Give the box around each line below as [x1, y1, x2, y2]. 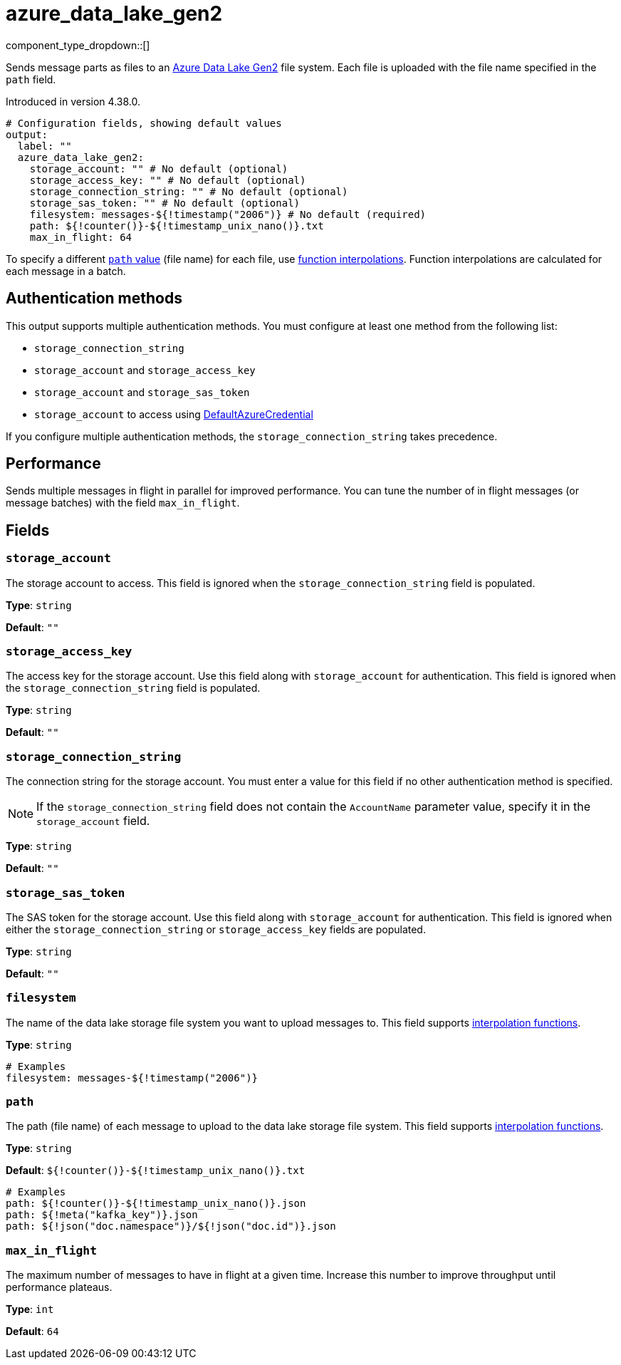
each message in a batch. [6, 264, 126, 277]
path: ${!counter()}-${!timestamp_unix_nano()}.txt [29, 219, 324, 232]
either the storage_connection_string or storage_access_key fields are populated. [6, 923, 426, 935]
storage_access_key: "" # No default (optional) [29, 174, 306, 186]
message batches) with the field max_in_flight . [6, 497, 240, 509]
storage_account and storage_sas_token [34, 385, 250, 398]
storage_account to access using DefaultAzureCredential [34, 408, 313, 420]
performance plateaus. [6, 1281, 113, 1294]
